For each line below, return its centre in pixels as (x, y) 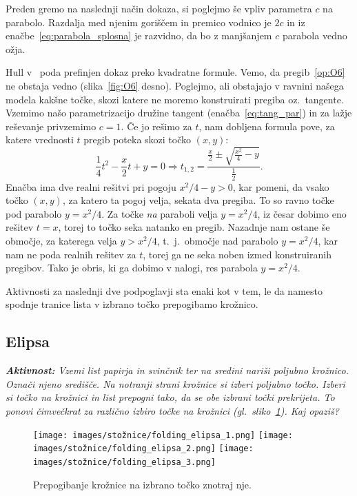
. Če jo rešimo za (156, 126)
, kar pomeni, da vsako (281, 186)
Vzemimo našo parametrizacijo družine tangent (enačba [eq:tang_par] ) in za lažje (179, 113)
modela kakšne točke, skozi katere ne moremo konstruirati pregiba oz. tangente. (175, 99)
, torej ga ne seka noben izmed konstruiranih (237, 254)
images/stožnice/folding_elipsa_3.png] (124, 462)
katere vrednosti (40, 139)
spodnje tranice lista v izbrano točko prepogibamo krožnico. (132, 304)
